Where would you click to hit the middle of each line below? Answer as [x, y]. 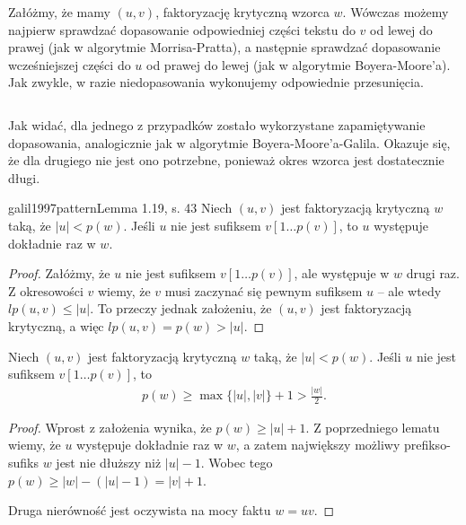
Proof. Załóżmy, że [59, 273]
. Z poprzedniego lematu [373, 427]
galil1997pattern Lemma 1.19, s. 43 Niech [120, 208]
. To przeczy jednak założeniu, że [181, 308]
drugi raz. [433, 273]
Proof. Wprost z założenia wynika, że [110, 427]
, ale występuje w [342, 273]
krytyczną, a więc [56, 325]
